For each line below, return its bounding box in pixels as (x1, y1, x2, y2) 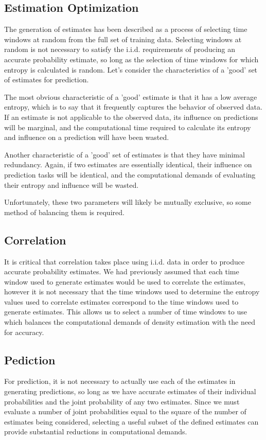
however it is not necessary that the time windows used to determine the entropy (4, 286, 260, 297)
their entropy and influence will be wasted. (4, 179, 139, 190)
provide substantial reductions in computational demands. (4, 426, 187, 437)
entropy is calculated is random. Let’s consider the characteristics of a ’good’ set (4, 64, 258, 75)
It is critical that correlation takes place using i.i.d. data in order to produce (4, 256, 245, 267)
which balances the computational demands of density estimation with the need (4, 316, 255, 327)
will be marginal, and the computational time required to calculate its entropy (4, 121, 251, 132)
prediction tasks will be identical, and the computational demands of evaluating (4, 169, 256, 180)
